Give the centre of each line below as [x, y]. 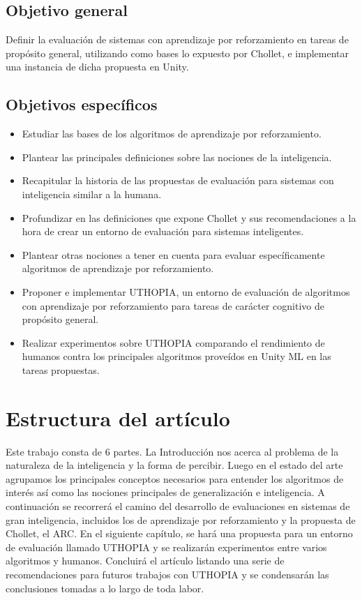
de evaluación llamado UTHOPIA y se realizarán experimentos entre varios [166, 547]
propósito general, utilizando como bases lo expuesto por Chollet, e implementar [178, 53]
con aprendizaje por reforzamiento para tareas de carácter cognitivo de [173, 305]
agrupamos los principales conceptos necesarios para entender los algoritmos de [175, 478]
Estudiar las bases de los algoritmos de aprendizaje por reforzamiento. [172, 134]
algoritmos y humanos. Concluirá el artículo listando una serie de [145, 561]
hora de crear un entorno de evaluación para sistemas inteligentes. [163, 231]
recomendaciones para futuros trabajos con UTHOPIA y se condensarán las [167, 574]
